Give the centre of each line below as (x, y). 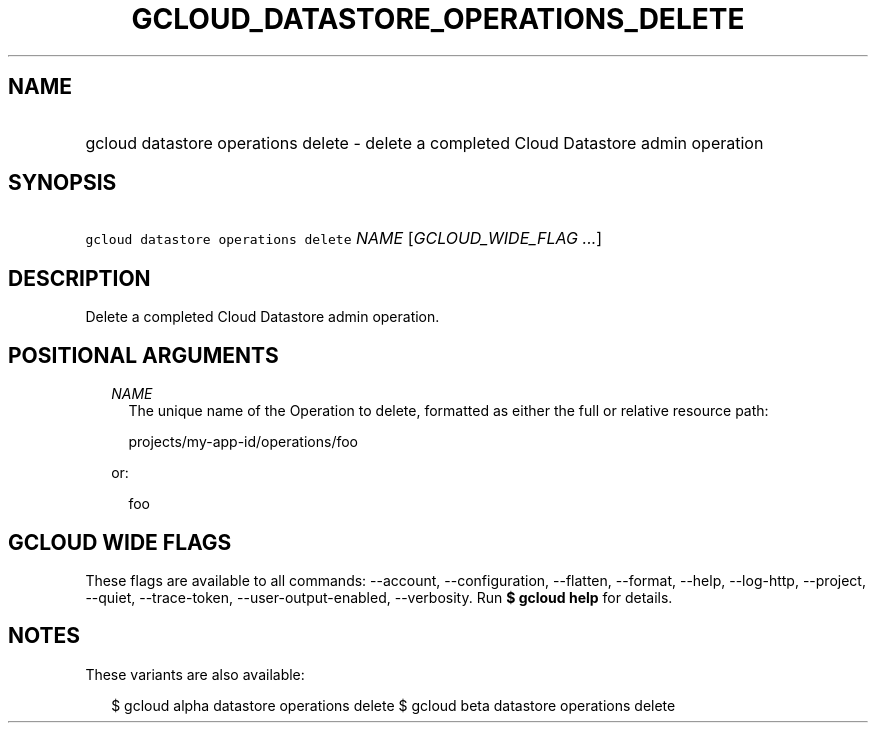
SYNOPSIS (62, 183)
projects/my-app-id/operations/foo (243, 442)
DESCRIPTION (79, 278)
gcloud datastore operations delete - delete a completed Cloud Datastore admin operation (424, 142)
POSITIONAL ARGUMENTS (143, 355)
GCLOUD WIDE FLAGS (120, 542)
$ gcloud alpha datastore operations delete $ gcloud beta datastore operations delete (393, 705)
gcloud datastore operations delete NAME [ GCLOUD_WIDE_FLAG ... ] (344, 238)
